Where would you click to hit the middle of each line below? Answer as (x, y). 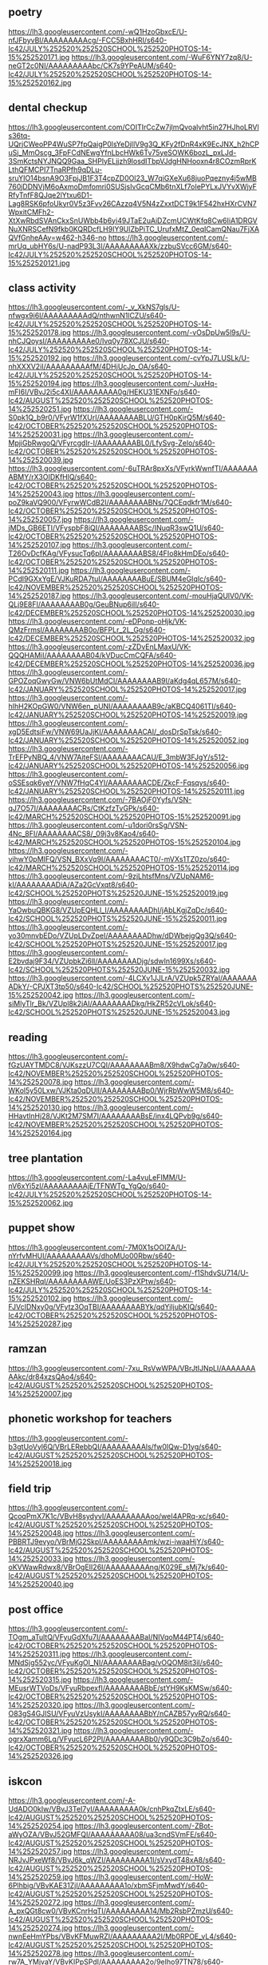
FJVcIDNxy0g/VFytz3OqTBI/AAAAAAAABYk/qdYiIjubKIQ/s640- (113, 1306)
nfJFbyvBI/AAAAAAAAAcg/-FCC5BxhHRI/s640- (88, 40)
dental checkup (48, 108)
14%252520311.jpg (39, 1654)
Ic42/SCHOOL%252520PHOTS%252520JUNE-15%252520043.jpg (119, 1012)
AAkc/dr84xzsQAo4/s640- (53, 1377)
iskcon (25, 1781)
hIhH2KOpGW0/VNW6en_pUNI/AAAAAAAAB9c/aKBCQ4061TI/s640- (122, 707)
